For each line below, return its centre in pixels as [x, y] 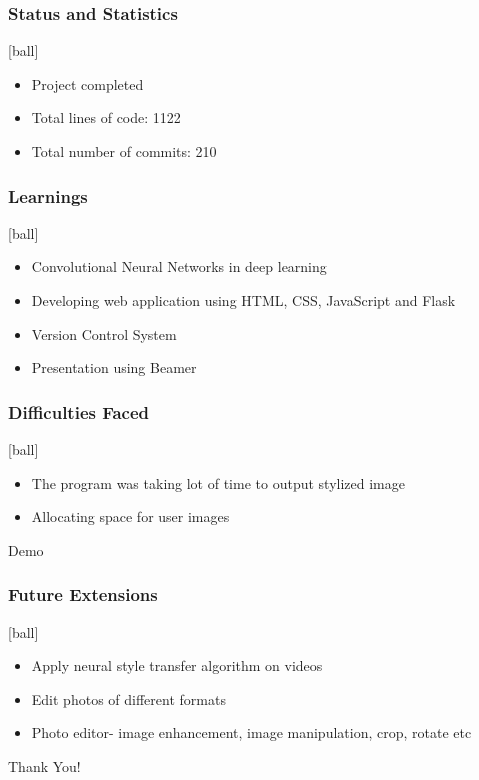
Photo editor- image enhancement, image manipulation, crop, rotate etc [251, 732]
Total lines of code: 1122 [106, 117]
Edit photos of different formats [128, 698]
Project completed [87, 83]
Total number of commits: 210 [124, 151]
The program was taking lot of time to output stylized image [218, 482]
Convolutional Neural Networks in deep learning [179, 266]
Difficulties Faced [79, 411]
